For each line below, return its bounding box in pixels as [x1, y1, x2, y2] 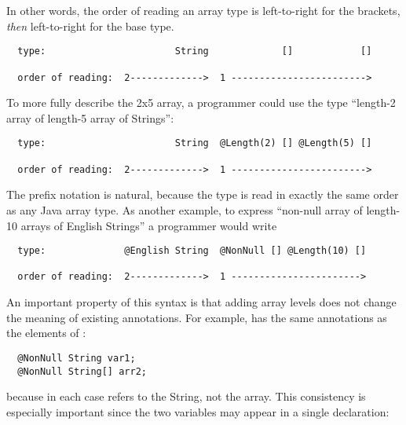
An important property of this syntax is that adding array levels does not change [6, 294, 397, 310]
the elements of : [6, 324, 86, 341]
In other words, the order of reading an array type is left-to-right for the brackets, [6, 2, 401, 18]
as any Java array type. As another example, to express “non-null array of [6, 201, 363, 218]
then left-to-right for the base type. [6, 17, 174, 34]
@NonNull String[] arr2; [17, 365, 147, 377]
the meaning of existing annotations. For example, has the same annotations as [6, 309, 387, 325]
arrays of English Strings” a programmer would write [20, 217, 277, 233]
